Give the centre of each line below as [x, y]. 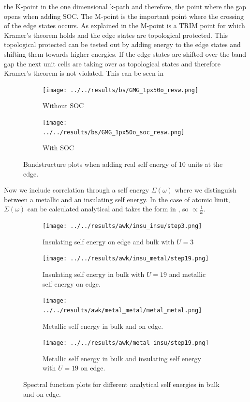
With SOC [58, 148]
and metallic [187, 274]
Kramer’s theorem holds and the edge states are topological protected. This [116, 35]
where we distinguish [206, 190]
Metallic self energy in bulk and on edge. [103, 326]
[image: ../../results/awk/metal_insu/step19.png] [126, 343]
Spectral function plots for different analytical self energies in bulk [121, 384]
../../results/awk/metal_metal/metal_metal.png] [122, 310]
